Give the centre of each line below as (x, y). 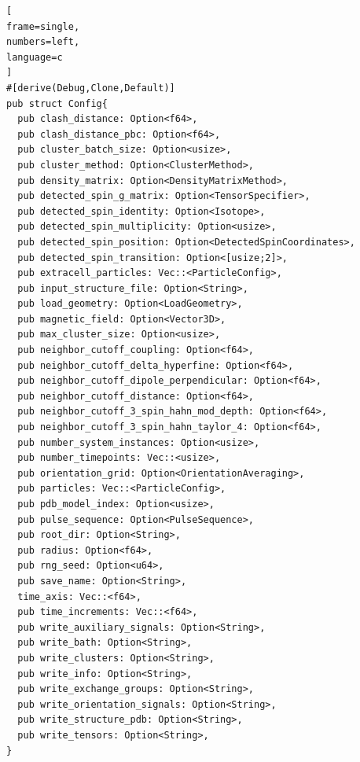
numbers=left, (43, 42)
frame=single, (43, 26)
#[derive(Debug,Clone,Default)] (91, 88)
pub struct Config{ (57, 103)
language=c (35, 57)
